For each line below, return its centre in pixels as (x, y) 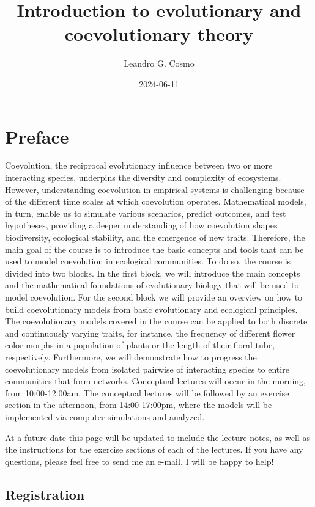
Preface (37, 136)
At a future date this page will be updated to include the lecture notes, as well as (157, 437)
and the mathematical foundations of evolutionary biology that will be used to (152, 285)
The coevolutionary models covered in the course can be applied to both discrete (156, 321)
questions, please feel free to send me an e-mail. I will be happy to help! (139, 461)
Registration (45, 494)
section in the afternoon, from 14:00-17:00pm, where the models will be (139, 405)
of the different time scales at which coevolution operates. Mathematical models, (156, 201)
